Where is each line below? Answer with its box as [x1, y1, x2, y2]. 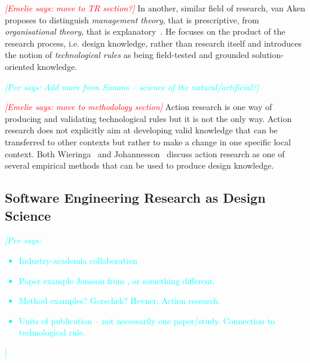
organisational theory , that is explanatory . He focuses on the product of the [5, 25, 286, 38]
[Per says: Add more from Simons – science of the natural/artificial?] [5, 80, 259, 93]
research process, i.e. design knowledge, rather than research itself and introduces [5, 36, 302, 49]
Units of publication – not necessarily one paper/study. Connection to [19, 314, 275, 327]
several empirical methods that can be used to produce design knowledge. [5, 159, 274, 172]
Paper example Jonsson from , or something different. [19, 274, 216, 286]
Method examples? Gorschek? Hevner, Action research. [19, 294, 221, 307]
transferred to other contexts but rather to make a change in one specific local [5, 135, 291, 148]
